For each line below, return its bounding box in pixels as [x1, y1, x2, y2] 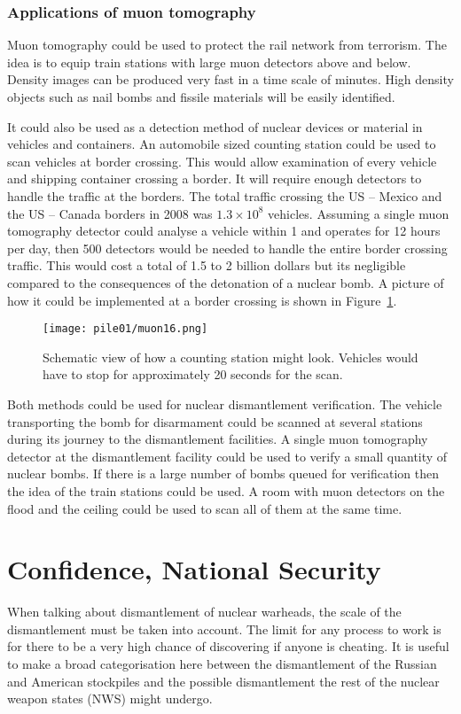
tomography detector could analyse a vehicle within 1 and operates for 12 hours [7, 221, 441, 240]
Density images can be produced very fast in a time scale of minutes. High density [7, 70, 454, 89]
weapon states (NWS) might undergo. [7, 689, 213, 708]
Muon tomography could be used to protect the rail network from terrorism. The [7, 35, 447, 54]
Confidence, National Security [7, 551, 381, 587]
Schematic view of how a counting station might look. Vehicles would [43, 347, 418, 366]
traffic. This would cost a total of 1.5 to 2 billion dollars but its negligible [7, 256, 406, 275]
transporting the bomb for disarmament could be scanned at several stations [7, 412, 423, 431]
